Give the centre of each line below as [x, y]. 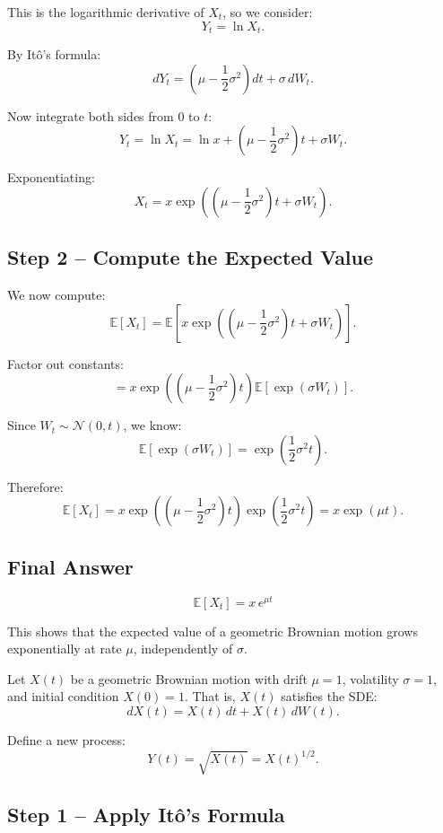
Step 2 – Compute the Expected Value [191, 257]
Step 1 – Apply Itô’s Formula [146, 814]
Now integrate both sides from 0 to [104, 115]
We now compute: [56, 295]
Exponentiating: [51, 177]
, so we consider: [268, 12]
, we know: [152, 425]
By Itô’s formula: [54, 54]
